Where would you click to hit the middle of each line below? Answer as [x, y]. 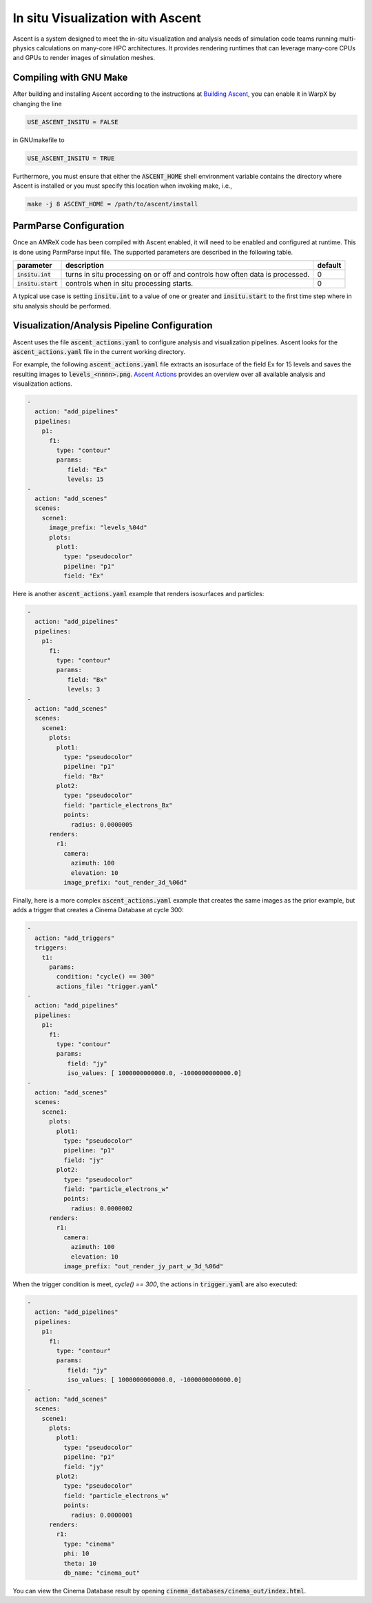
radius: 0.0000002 [102, 1208]
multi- [348, 39]
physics [24, 48]
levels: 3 [84, 689]
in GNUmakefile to [39, 140]
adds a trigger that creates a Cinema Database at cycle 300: [98, 910]
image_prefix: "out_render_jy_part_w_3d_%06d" [143, 1267]
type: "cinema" [89, 1544]
